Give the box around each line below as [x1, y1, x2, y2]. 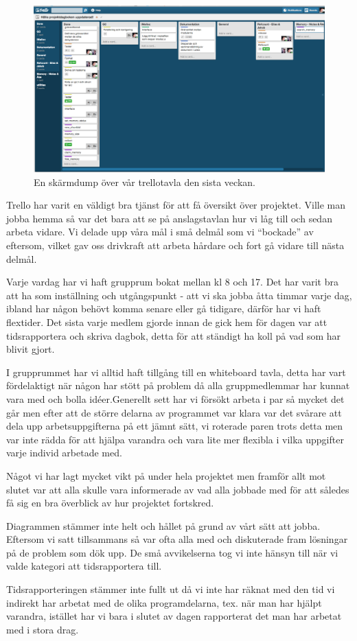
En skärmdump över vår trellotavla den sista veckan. [34, 174, 255, 189]
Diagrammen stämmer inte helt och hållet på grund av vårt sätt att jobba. [6, 518, 321, 533]
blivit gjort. [6, 342, 55, 356]
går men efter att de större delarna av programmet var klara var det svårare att [6, 405, 342, 419]
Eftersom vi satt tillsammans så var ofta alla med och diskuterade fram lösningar [6, 532, 348, 546]
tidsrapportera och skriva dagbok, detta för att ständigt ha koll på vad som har [6, 328, 341, 342]
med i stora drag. [6, 622, 79, 636]
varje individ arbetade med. [6, 445, 122, 460]
